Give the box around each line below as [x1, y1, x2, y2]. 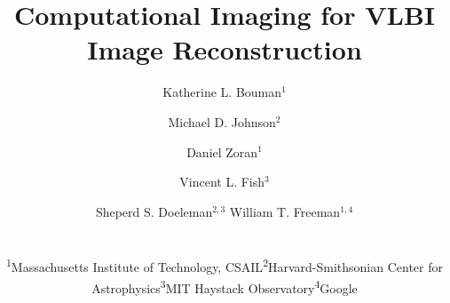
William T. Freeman [229, 202, 341, 220]
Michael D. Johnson [168, 112, 276, 131]
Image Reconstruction [87, 31, 362, 68]
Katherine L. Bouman [162, 83, 282, 101]
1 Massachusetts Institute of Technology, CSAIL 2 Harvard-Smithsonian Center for [5, 255, 444, 276]
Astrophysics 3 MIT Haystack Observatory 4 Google [91, 275, 358, 297]
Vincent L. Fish [179, 172, 265, 191]
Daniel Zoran [186, 142, 258, 161]
